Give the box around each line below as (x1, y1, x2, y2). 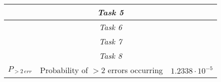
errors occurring (108, 64, 163, 76)
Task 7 (99, 36, 122, 47)
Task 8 (99, 50, 122, 61)
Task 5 (97, 6, 124, 18)
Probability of (40, 64, 88, 76)
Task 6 (99, 21, 122, 33)
